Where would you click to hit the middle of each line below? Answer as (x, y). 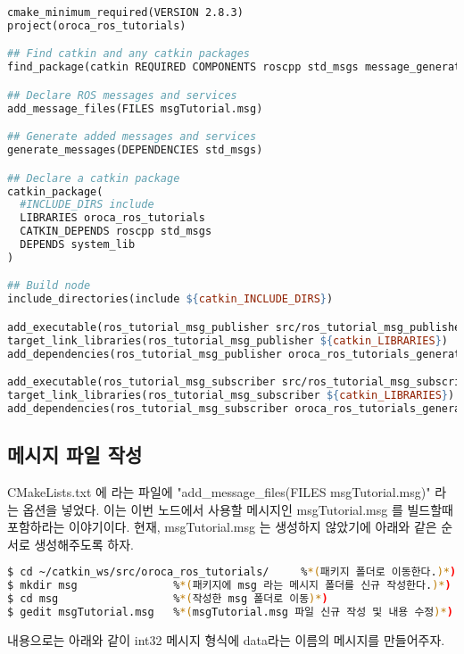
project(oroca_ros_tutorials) (97, 25)
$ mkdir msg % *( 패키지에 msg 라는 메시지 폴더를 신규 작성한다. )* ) (229, 586)
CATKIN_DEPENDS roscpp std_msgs (116, 232)
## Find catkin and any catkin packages (129, 54)
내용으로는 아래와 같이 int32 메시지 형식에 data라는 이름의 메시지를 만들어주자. (226, 639)
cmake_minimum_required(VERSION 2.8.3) (125, 12)
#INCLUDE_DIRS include (87, 205)
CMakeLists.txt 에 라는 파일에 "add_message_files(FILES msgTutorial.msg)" (219, 491)
